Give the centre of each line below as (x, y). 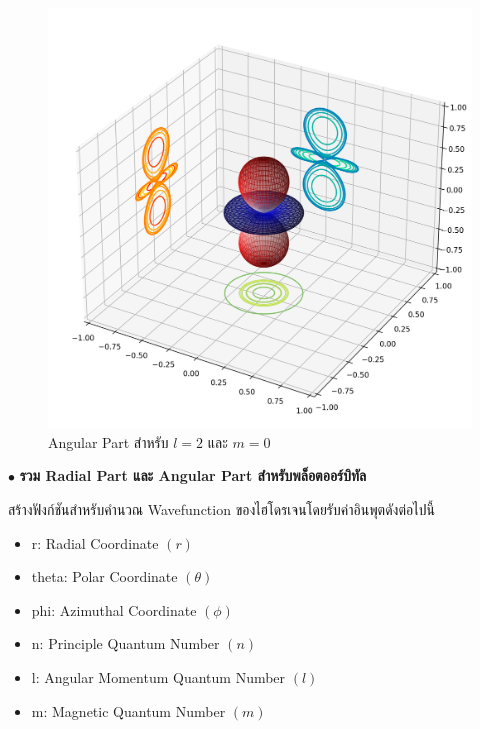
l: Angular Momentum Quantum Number (158, 677)
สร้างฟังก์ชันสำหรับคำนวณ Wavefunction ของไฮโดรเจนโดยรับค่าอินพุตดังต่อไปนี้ (221, 509)
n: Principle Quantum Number (125, 643)
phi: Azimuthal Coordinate (114, 609)
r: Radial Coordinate (95, 542)
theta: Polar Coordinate (104, 576)
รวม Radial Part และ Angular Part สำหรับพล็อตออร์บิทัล (193, 475)
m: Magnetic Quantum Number (128, 710)
